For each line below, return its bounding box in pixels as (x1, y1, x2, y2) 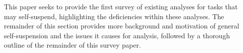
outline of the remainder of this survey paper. (4, 40, 141, 50)
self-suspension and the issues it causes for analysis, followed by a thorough (4, 30, 230, 40)
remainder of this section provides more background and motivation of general (4, 21, 240, 31)
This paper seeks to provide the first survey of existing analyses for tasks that (4, 1, 238, 11)
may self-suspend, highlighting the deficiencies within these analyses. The (4, 11, 224, 21)
